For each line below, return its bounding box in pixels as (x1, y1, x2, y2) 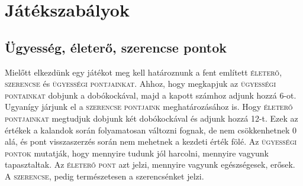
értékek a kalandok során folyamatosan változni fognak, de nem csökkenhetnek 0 (5, 123, 297, 136)
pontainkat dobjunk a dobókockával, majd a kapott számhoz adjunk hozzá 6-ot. (5, 89, 296, 101)
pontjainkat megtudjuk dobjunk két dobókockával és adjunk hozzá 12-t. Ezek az (5, 112, 298, 124)
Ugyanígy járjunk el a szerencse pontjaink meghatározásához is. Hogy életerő (5, 100, 293, 113)
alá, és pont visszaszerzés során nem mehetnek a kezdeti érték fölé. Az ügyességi (5, 135, 297, 148)
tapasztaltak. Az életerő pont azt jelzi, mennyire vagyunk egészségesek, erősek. (5, 158, 295, 171)
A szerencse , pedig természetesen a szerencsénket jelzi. (5, 169, 204, 182)
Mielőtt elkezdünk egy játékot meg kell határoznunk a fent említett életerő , (5, 66, 282, 78)
